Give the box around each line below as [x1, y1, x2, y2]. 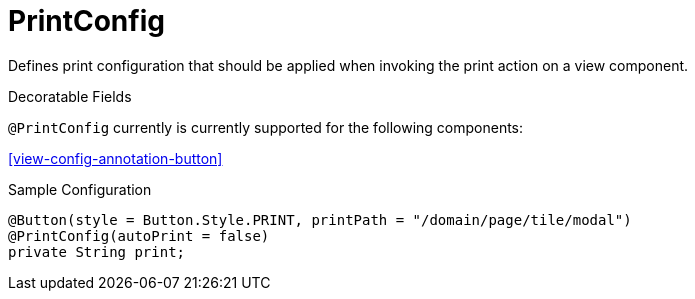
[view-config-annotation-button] [8, 149, 223, 167]
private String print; [8, 243, 186, 260]
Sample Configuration [8, 180, 152, 198]
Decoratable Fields [8, 87, 132, 105]
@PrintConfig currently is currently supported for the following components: [8, 118, 524, 136]
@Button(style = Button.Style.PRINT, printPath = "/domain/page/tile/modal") [8, 211, 632, 228]
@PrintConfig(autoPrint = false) [8, 227, 270, 244]
